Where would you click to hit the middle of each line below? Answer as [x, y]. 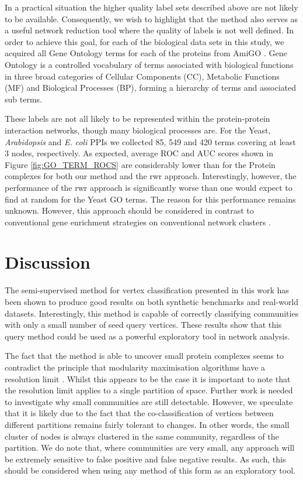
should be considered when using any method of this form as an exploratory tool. [150, 470]
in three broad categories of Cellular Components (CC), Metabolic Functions [142, 76]
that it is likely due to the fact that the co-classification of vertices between [139, 413]
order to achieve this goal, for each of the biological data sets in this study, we [144, 41]
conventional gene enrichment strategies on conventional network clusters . [138, 222]
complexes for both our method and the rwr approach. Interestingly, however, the [151, 176]
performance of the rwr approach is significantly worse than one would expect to [149, 187]
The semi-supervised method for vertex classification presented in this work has [147, 290]
